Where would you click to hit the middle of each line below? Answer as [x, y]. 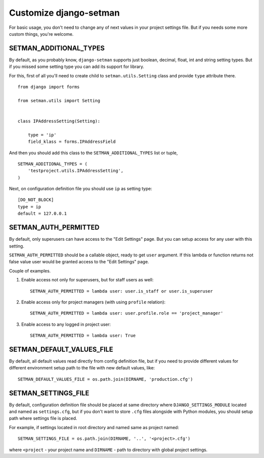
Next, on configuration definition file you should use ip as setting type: [81, 189]
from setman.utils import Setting [59, 101]
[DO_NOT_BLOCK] [36, 200]
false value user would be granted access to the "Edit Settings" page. [79, 262]
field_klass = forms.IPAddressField [72, 142]
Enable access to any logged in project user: [66, 324]
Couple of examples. [30, 271]
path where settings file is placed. [43, 418]
